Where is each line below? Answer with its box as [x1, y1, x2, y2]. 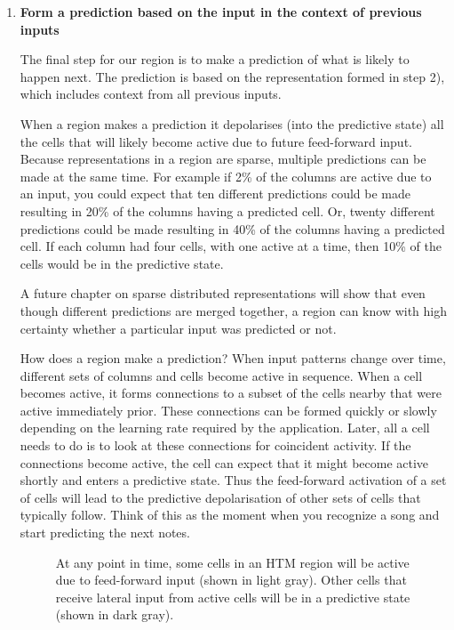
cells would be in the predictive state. [20, 254, 224, 272]
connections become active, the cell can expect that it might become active [20, 453, 429, 472]
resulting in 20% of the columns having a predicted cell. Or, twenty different [20, 201, 435, 220]
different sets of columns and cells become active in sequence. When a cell [20, 366, 423, 384]
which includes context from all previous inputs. [20, 85, 282, 103]
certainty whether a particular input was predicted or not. [20, 319, 337, 337]
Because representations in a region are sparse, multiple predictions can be [20, 149, 426, 168]
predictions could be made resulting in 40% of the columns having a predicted [20, 219, 445, 238]
